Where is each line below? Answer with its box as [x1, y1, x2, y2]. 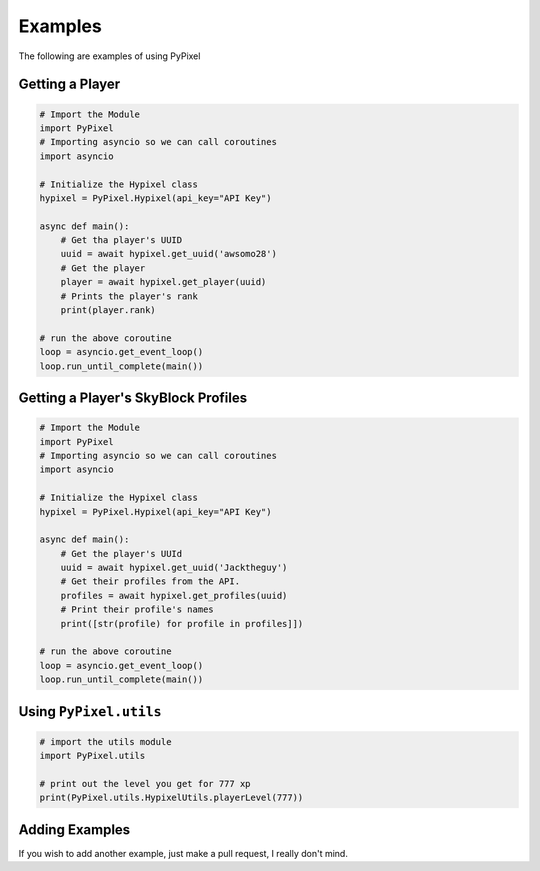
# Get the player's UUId [60, 548, 183, 559]
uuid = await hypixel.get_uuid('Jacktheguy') [60, 562, 288, 574]
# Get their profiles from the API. [60, 576, 240, 587]
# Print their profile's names [60, 604, 214, 615]
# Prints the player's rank [60, 290, 199, 302]
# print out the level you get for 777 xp [39, 778, 251, 789]
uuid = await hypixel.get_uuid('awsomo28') [60, 248, 277, 260]
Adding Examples [18, 821, 131, 838]
